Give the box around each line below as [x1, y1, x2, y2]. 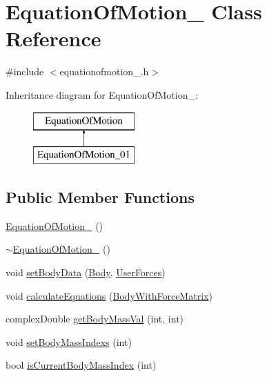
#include [6, 64, 44, 79]
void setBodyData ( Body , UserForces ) [6, 265, 166, 280]
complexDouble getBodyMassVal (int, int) [6, 311, 184, 326]
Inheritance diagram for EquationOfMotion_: [6, 87, 198, 101]
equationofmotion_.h [59, 64, 149, 79]
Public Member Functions [6, 186, 195, 208]
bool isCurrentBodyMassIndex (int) [6, 358, 157, 372]
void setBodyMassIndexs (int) [6, 334, 132, 349]
